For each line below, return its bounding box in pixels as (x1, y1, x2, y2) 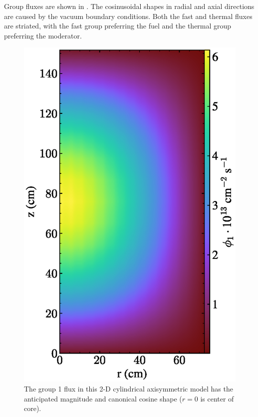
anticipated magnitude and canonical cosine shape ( (24, 393, 182, 403)
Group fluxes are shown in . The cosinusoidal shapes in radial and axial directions (4, 1, 255, 11)
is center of (200, 393, 234, 403)
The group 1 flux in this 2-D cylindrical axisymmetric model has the (24, 383, 233, 393)
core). (24, 403, 41, 413)
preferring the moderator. (4, 30, 82, 40)
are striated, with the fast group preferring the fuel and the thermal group (4, 20, 232, 31)
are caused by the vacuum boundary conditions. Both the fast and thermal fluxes (4, 10, 253, 21)
